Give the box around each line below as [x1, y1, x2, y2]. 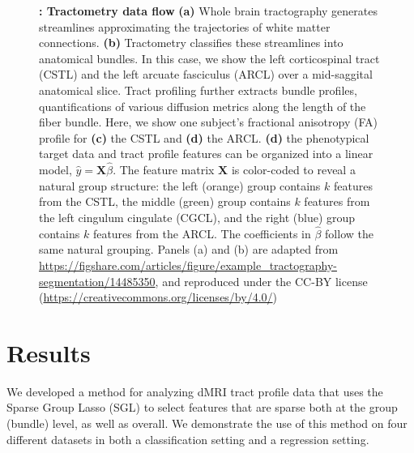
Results [6, 335, 91, 369]
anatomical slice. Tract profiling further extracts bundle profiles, [39, 81, 357, 98]
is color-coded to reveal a [231, 161, 356, 178]
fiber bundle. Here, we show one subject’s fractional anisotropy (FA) [39, 113, 378, 130]
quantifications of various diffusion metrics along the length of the [39, 97, 366, 114]
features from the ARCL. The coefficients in [92, 224, 311, 241]
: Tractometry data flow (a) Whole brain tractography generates [39, 2, 378, 19]
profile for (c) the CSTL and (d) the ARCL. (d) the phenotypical [39, 129, 369, 146]
